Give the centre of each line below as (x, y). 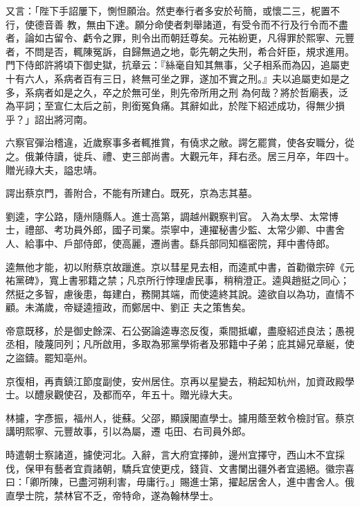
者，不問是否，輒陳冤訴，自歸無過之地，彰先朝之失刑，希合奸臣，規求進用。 (180, 51)
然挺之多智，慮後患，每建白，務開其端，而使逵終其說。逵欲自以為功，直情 (175, 293)
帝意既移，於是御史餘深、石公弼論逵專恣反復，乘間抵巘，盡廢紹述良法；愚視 (180, 330)
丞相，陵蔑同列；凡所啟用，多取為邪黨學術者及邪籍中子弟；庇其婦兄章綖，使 (180, 344)
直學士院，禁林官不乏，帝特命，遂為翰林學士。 (112, 495)
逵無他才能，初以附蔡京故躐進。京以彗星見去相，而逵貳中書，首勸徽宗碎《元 (180, 266)
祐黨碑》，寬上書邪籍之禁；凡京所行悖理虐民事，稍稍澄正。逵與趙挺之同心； (178, 280)
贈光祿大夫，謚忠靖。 (54, 169)
